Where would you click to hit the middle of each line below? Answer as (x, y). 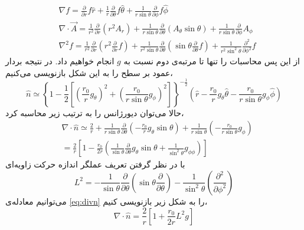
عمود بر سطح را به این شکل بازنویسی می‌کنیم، (89, 72)
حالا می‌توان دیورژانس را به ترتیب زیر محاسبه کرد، (95, 112)
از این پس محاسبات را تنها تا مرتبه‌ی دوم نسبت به (212, 61)
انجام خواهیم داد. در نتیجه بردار (60, 61)
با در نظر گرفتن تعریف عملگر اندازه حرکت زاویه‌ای (95, 164)
